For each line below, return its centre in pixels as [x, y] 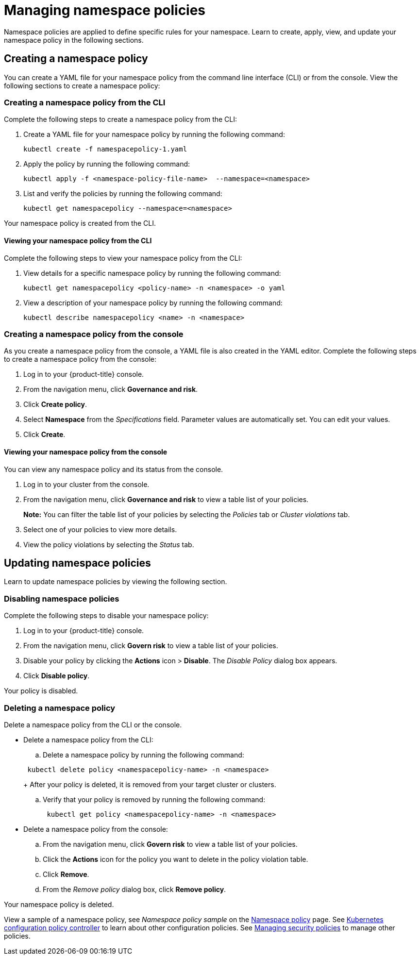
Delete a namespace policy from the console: [96, 829]
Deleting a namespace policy [60, 708]
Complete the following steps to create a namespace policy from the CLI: [121, 119]
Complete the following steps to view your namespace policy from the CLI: [123, 258]
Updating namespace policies [77, 563]
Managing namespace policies [105, 10]
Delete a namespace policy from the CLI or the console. [93, 724]
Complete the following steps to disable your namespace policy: [106, 616]
